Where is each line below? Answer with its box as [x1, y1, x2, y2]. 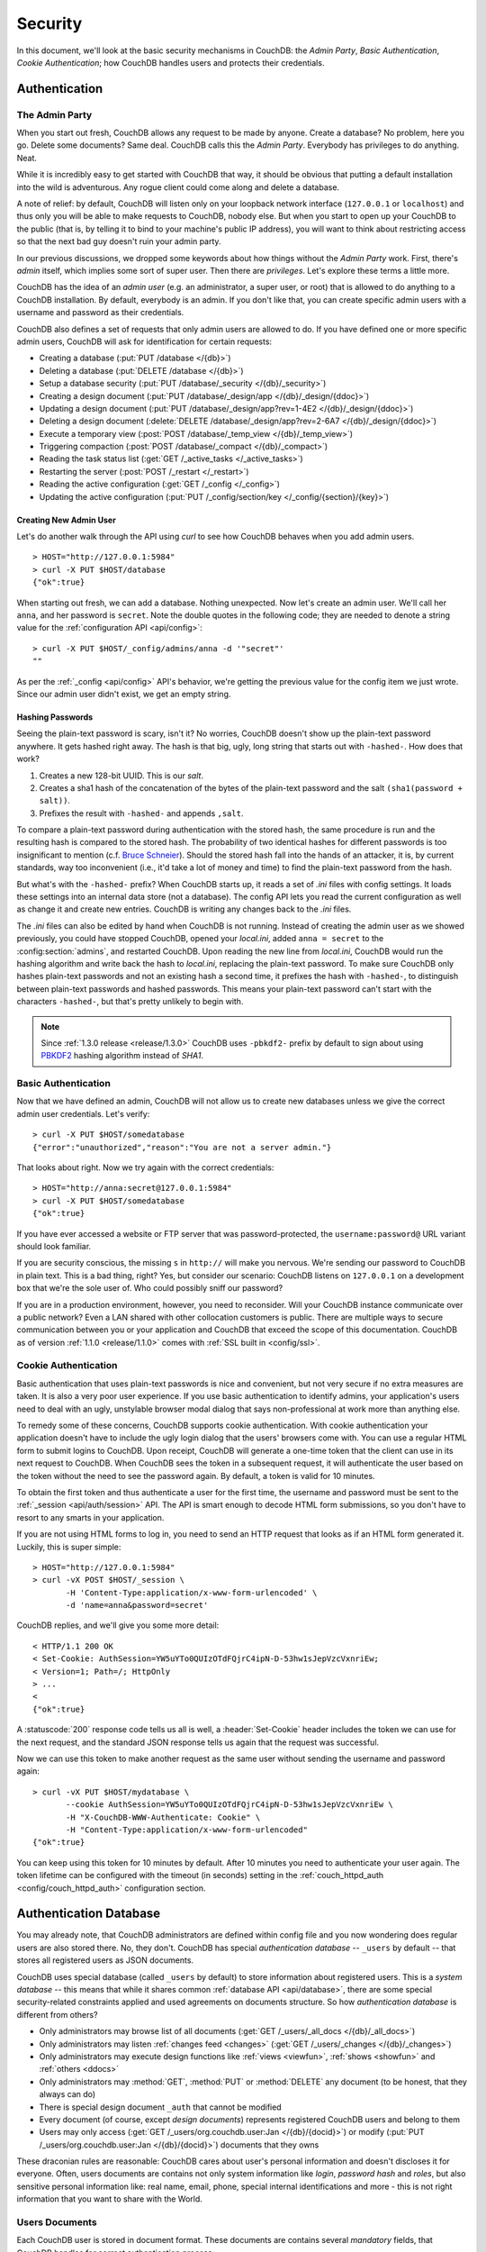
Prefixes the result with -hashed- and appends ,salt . [39, 807, 244, 819]
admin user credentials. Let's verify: [16, 1108, 150, 1119]
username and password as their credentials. [16, 307, 184, 318]
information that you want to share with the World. [16, 2193, 202, 2204]
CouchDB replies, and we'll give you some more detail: [16, 1620, 220, 1630]
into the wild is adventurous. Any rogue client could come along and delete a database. [16, 181, 340, 193]
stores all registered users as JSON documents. [16, 1955, 193, 1966]
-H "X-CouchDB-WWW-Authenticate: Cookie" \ [66, 1812, 261, 1822]
